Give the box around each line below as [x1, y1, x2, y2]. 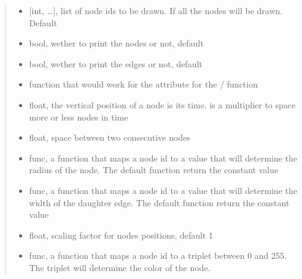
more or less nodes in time [29, 110, 128, 123]
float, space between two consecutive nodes [29, 131, 190, 144]
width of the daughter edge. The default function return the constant [29, 196, 290, 209]
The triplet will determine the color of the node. [29, 261, 211, 273]
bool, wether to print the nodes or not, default [29, 37, 204, 50]
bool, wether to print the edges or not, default [29, 57, 203, 70]
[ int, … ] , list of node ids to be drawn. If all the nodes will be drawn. [29, 4, 283, 17]
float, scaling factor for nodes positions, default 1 [29, 228, 214, 241]
